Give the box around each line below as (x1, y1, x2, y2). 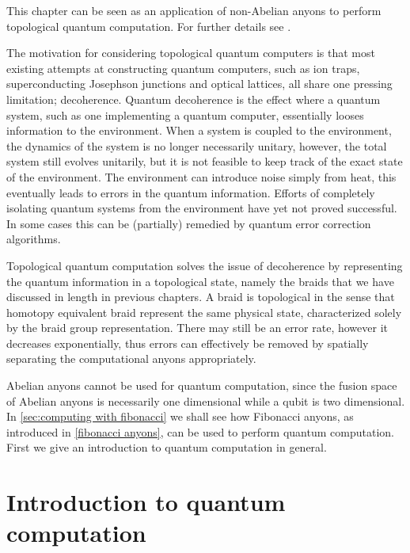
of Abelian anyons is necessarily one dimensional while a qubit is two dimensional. (6, 392, 405, 409)
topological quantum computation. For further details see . (6, 17, 291, 34)
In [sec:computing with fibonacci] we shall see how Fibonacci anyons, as (6, 408, 354, 425)
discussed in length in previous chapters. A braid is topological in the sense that (6, 288, 395, 305)
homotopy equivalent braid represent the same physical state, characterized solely (6, 303, 402, 320)
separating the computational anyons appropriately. (6, 350, 256, 367)
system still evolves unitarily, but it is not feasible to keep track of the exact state (6, 153, 403, 170)
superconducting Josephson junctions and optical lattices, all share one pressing (6, 75, 393, 92)
